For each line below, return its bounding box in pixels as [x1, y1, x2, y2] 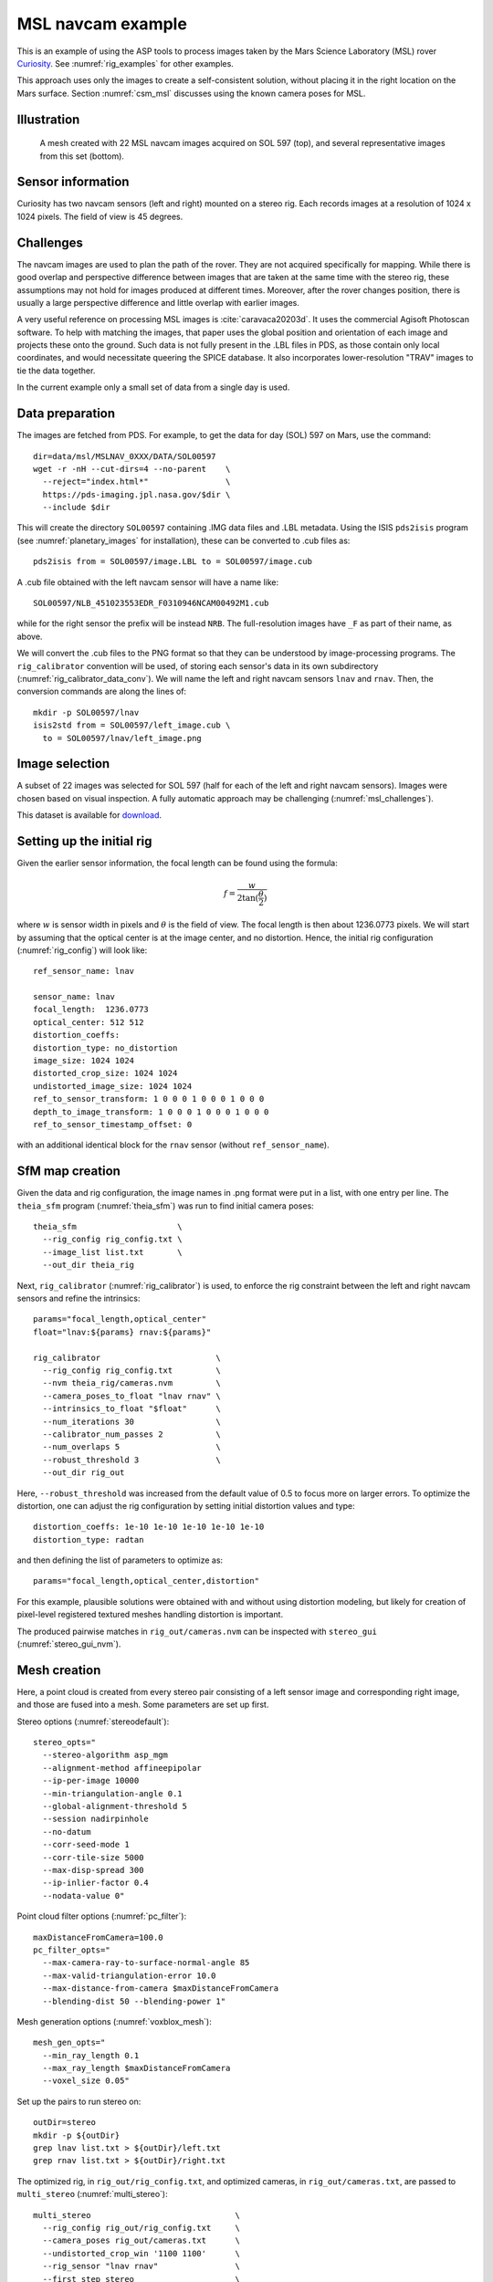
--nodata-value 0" [42, 1890, 125, 1900]
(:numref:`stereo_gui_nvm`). [16, 1638, 121, 1649]
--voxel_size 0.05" [42, 2076, 130, 2086]
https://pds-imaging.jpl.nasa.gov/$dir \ [42, 489, 231, 499]
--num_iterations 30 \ [42, 1416, 221, 1427]
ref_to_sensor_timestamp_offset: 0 [33, 1119, 193, 1129]
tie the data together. [16, 365, 96, 376]
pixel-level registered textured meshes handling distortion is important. [16, 1609, 283, 1620]
